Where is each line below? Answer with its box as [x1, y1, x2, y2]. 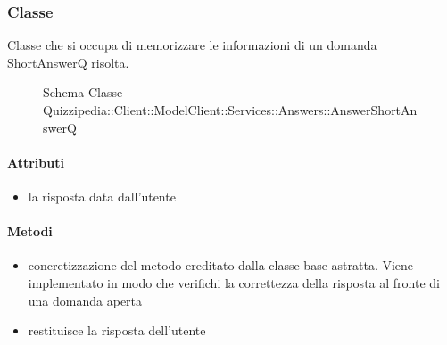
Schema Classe [43, 83, 123, 102]
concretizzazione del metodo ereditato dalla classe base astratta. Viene [28, 256, 414, 275]
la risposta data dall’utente [28, 186, 176, 205]
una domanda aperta [28, 291, 143, 309]
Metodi [7, 222, 53, 241]
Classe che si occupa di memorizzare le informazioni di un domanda [7, 36, 377, 54]
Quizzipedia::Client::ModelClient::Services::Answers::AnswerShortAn [43, 101, 418, 119]
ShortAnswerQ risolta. [7, 53, 129, 71]
